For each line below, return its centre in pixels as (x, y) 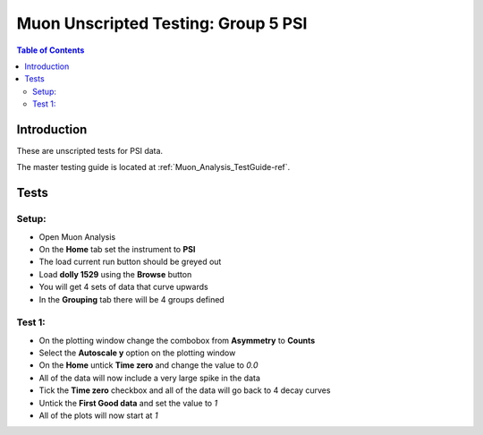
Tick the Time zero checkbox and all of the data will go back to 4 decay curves (185, 390)
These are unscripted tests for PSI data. (90, 151)
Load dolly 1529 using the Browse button (115, 274)
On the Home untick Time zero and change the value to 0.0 (148, 365)
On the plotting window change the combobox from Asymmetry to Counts (177, 340)
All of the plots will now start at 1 (98, 415)
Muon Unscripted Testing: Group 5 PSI (162, 23)
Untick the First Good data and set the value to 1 (128, 403)
